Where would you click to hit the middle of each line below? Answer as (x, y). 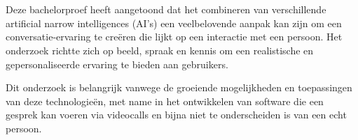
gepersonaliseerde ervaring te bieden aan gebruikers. (117, 64)
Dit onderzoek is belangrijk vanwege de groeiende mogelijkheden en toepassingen (179, 87)
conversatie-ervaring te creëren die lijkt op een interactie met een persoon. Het (174, 37)
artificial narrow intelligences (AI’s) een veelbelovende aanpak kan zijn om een (174, 23)
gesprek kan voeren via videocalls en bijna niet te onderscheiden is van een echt (176, 115)
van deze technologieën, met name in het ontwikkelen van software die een (165, 101)
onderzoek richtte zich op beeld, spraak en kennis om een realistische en (160, 50)
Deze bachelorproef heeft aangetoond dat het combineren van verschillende (166, 9)
